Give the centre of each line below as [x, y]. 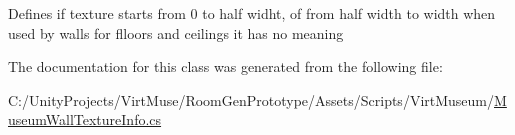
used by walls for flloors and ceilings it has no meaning [176, 32]
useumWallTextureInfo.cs [85, 119]
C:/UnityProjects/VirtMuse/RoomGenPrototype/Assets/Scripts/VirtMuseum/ [251, 99]
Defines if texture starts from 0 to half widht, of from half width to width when [252, 13]
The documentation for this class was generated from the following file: [225, 66]
